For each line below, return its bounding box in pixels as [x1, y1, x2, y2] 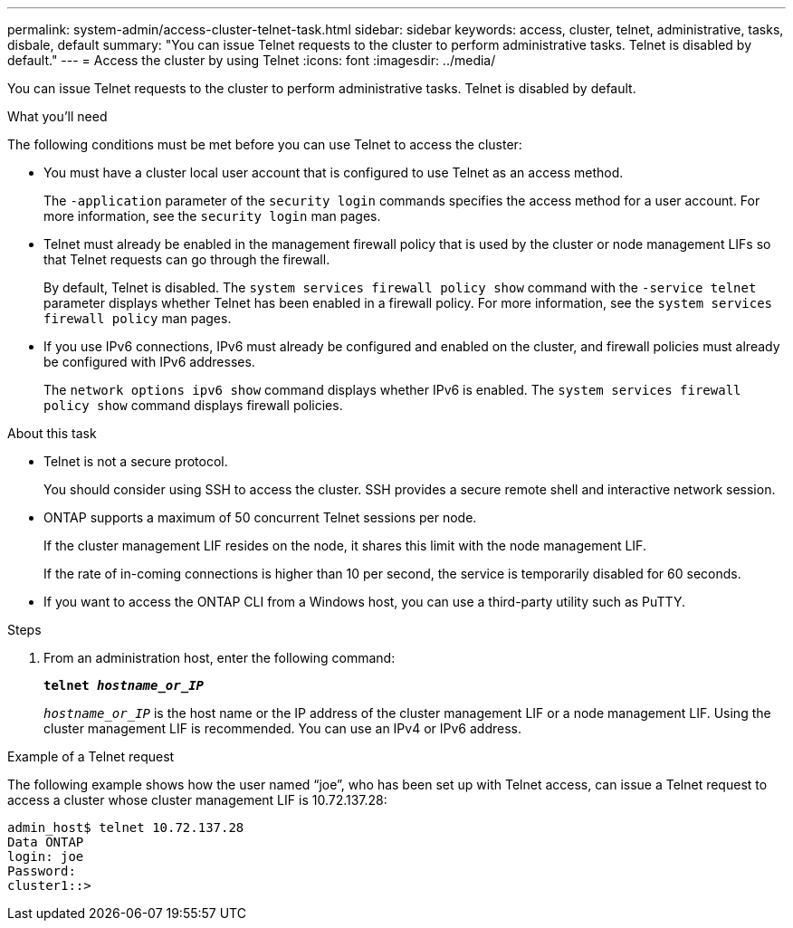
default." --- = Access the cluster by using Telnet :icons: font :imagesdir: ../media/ [7, 53, 496, 68]
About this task [7, 426, 97, 441]
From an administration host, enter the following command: [43, 650, 396, 665]
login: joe [7, 849, 84, 864]
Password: [7, 864, 76, 878]
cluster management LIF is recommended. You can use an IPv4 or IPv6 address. [43, 721, 521, 736]
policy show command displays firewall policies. [43, 397, 343, 413]
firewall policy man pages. [43, 311, 232, 326]
